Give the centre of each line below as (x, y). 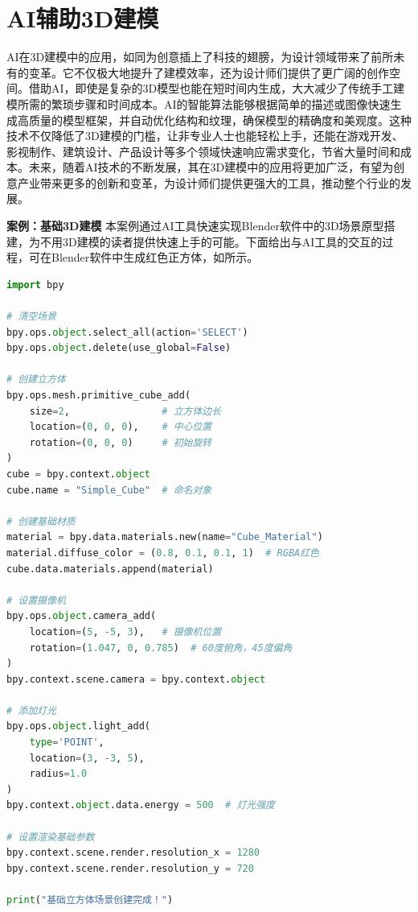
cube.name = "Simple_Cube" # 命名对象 (109, 490)
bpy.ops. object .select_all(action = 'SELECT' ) (127, 332)
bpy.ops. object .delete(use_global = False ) (119, 348)
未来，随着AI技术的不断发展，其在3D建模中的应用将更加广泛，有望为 (211, 167)
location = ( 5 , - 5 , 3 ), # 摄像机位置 (125, 631)
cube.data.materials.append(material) (110, 569)
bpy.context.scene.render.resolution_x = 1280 (133, 853)
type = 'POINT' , (67, 743)
